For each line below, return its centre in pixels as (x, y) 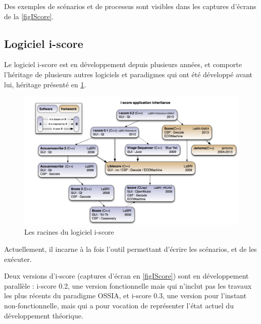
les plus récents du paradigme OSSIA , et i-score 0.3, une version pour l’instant (125, 295)
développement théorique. (44, 315)
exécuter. (18, 259)
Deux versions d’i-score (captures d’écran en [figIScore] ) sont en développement (126, 276)
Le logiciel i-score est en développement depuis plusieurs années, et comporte (123, 64)
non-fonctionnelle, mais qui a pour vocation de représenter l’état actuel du (119, 305)
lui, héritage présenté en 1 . (45, 84)
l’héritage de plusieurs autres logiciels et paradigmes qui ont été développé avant (128, 74)
